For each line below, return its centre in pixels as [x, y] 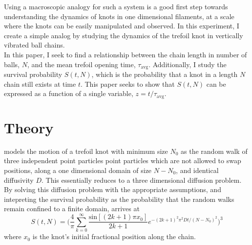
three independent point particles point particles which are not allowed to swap [123, 160]
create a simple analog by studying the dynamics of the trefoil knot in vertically [124, 35]
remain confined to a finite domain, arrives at [72, 208]
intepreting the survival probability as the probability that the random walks [119, 199]
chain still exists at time [40, 84]
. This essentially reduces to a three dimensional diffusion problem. [142, 180]
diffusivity [19, 180]
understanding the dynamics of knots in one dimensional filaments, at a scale [119, 16]
